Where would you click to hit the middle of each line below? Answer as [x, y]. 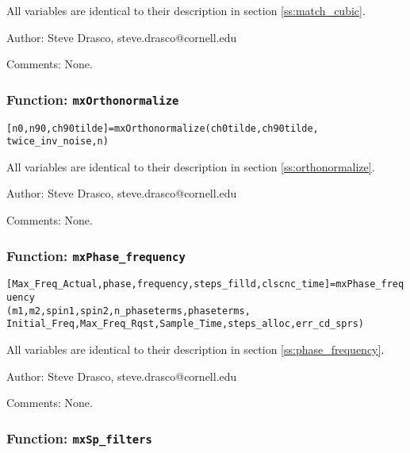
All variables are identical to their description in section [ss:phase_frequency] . [195, 349]
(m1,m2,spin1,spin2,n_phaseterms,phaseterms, [128, 311]
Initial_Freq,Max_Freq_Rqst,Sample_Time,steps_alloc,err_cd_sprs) [186, 324]
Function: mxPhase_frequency [96, 255]
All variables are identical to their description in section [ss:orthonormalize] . [191, 166]
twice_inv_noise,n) [57, 142]
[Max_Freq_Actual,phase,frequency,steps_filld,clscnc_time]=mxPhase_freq [205, 284]
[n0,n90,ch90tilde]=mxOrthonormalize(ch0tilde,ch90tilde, [163, 128]
